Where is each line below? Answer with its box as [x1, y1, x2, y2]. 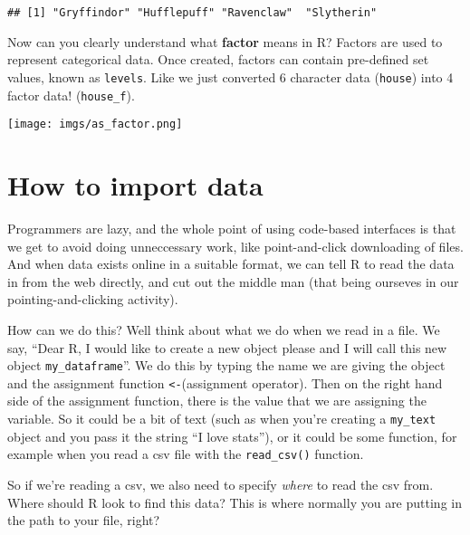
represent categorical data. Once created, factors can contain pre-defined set [7, 50, 429, 69]
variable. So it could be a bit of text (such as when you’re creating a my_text [7, 409, 436, 427]
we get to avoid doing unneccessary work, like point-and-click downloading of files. [7, 236, 464, 255]
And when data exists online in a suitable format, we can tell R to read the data [7, 254, 455, 273]
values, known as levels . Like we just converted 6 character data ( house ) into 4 [7, 67, 454, 86]
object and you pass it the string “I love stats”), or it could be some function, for [7, 426, 457, 445]
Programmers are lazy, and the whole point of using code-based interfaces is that [7, 218, 456, 237]
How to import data [7, 167, 264, 203]
